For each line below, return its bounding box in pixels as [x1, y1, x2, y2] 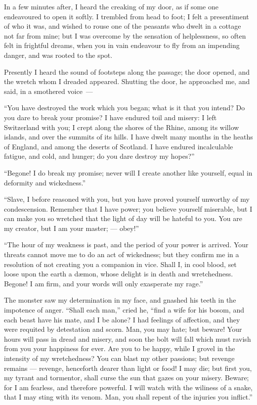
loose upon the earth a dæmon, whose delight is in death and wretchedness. [4, 269, 233, 279]
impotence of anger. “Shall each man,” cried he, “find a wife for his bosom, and [4, 305, 244, 315]
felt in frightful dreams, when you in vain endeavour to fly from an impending [4, 40, 240, 50]
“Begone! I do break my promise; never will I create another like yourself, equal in [4, 167, 253, 178]
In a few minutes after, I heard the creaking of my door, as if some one [4, 1, 218, 11]
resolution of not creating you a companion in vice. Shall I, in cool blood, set [4, 259, 237, 269]
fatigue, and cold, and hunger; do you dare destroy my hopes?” [4, 151, 195, 161]
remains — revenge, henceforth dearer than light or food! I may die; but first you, [4, 362, 252, 373]
